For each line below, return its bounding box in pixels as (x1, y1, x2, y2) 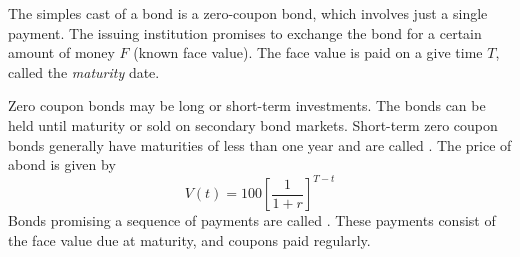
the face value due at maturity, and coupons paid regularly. (8, 229, 371, 250)
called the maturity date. (8, 61, 160, 82)
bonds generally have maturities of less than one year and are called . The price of (8, 134, 512, 155)
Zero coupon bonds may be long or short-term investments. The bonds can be (8, 95, 486, 116)
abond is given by (8, 154, 116, 175)
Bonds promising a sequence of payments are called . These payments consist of (8, 210, 496, 231)
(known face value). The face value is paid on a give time (133, 42, 483, 63)
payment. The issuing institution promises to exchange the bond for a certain (8, 22, 482, 43)
